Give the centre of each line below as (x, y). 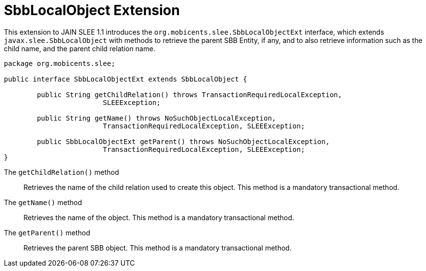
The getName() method (43, 202)
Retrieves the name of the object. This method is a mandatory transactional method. (159, 217)
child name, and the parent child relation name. (80, 48)
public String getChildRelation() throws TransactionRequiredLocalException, (190, 94)
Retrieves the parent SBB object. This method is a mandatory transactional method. (158, 248)
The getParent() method (47, 232)
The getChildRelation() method (62, 172)
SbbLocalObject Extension (92, 10)
